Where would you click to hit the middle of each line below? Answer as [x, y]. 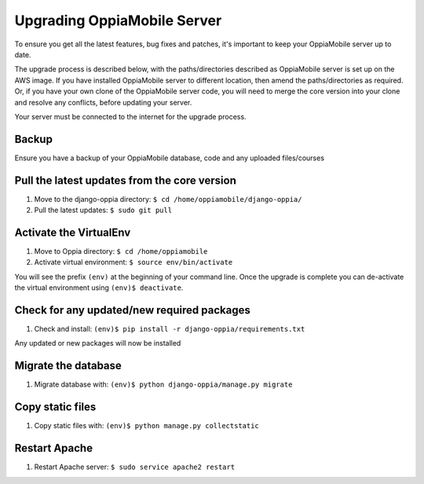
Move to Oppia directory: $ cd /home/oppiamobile [121, 251]
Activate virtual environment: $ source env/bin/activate [133, 262]
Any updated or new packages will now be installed [98, 343]
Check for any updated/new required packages [132, 310]
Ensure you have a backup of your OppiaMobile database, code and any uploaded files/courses [170, 158]
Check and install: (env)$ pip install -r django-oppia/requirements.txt [170, 329]
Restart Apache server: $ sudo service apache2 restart [135, 467]
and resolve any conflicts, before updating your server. [103, 102]
